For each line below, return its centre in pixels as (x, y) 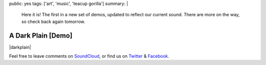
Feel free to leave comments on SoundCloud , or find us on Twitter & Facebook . (89, 56)
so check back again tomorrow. (53, 22)
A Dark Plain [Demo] (41, 35)
